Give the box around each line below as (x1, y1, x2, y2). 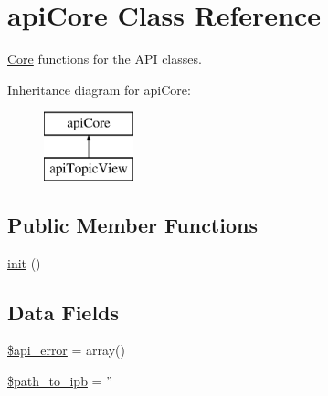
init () (7, 253, 41, 272)
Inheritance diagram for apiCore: (7, 79, 191, 99)
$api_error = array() (7, 340, 125, 360)
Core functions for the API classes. (7, 49, 202, 68)
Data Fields (7, 297, 120, 326)
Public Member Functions (7, 210, 258, 238)
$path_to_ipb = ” (7, 371, 112, 391)
